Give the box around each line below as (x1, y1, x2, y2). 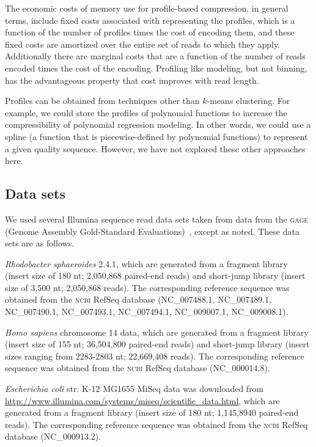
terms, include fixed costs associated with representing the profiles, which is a (5, 13, 295, 26)
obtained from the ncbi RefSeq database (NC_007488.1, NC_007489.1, (5, 293, 272, 306)
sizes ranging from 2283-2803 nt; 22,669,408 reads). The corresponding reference (5, 349, 304, 362)
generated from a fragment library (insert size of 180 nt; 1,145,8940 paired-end (5, 406, 299, 419)
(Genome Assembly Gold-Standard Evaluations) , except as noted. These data (5, 224, 299, 237)
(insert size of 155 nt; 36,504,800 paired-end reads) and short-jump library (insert (5, 338, 310, 350)
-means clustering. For (207, 94, 290, 107)
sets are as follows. (5, 237, 75, 249)
